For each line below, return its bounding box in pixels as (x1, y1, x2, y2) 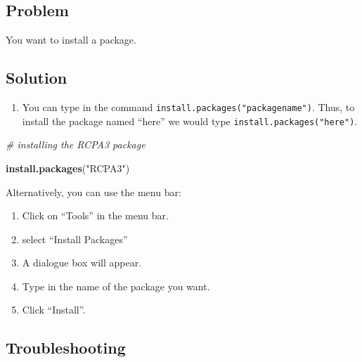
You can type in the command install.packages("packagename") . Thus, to (22, 100, 355, 114)
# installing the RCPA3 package (6, 137, 146, 152)
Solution (6, 67, 67, 89)
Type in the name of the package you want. (22, 278, 210, 293)
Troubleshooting (6, 337, 126, 358)
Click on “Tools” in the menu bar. (22, 208, 169, 223)
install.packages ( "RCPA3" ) (6, 160, 130, 175)
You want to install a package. (6, 32, 136, 47)
